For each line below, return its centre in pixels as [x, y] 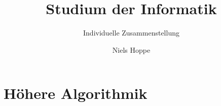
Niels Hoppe [131, 49]
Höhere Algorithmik [76, 93]
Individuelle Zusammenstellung [131, 33]
